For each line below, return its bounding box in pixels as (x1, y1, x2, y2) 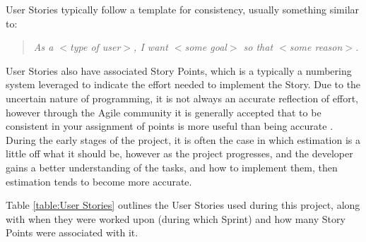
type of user (70, 40, 121, 54)
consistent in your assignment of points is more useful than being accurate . (6, 119, 333, 133)
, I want (134, 40, 168, 54)
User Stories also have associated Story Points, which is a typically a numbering (6, 63, 352, 78)
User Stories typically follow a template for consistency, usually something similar (6, 2, 360, 16)
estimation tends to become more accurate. (6, 174, 192, 188)
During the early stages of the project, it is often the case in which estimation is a (6, 132, 361, 147)
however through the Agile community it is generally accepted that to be (6, 104, 321, 119)
